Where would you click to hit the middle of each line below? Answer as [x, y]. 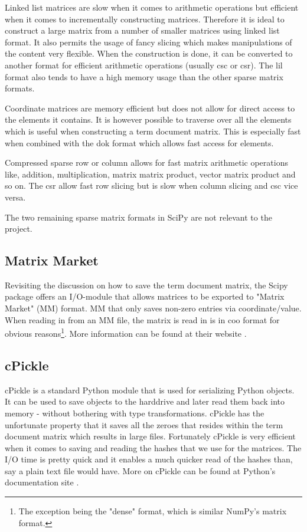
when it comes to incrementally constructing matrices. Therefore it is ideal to [145, 19]
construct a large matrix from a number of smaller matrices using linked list [142, 30]
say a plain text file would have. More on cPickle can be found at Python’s [140, 470]
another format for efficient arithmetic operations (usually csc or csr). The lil [144, 65]
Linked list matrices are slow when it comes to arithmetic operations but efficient [152, 7]
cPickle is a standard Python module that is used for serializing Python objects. [150, 390]
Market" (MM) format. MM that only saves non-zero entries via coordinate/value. [153, 308]
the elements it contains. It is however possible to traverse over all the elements [148, 119]
